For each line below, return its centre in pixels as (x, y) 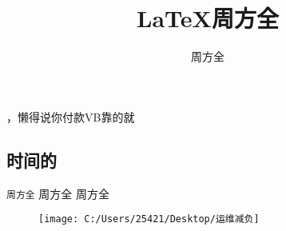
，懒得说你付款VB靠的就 (71, 116)
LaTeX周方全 (208, 18)
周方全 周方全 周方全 (58, 193)
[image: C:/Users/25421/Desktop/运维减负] (149, 219)
